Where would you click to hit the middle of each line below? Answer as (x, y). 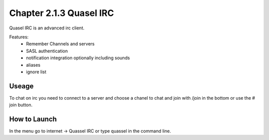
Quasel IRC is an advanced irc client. (47, 28)
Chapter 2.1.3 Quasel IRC (62, 13)
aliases (33, 65)
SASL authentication (47, 51)
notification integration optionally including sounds (78, 58)
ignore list (36, 72)
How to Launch (33, 119)
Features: (19, 37)
